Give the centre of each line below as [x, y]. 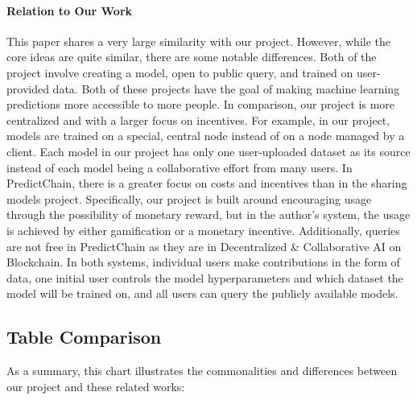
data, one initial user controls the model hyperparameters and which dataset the [205, 277]
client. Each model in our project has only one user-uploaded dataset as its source [208, 151]
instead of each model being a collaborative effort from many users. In [180, 167]
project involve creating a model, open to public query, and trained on [180, 72]
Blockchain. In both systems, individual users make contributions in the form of [203, 262]
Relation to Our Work [70, 10]
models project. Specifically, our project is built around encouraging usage [189, 198]
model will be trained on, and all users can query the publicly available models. [202, 293]
